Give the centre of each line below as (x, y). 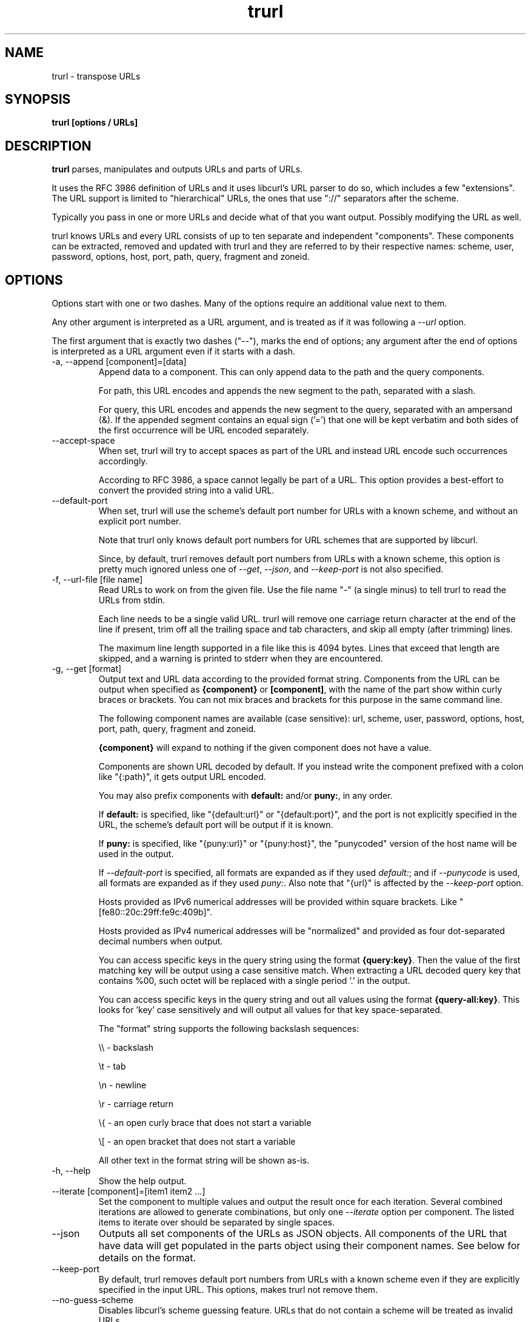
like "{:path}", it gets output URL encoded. (182, 777)
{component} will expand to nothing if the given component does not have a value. (265, 748)
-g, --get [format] (87, 669)
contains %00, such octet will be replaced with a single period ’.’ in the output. (254, 981)
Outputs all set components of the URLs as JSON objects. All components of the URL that (303, 1234)
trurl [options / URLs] (95, 123)
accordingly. (123, 461)
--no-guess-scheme (92, 1300)
